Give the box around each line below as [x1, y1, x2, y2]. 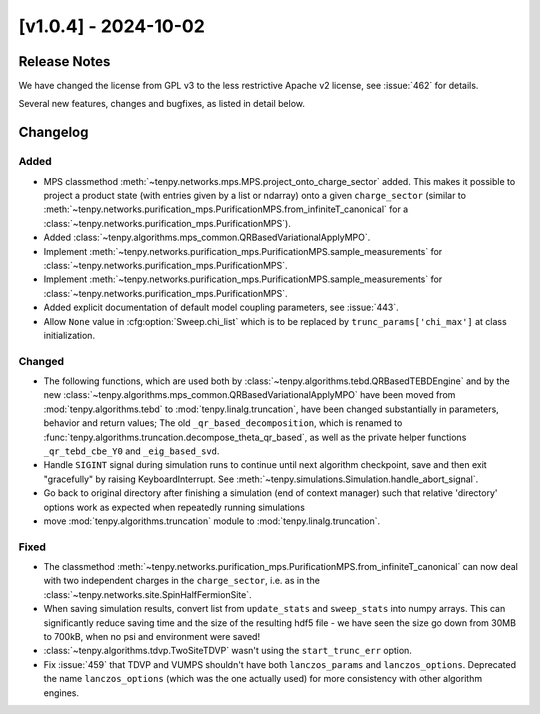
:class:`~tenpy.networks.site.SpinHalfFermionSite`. [43, 588, 252, 600]
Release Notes [18, 53, 111, 70]
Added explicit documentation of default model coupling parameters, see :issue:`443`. [43, 301, 399, 314]
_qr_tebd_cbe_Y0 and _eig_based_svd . [43, 445, 220, 457]
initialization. [43, 329, 95, 341]
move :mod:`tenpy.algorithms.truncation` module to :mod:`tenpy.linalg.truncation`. [43, 515, 380, 527]
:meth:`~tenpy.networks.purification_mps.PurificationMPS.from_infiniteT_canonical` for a [43, 203, 409, 215]
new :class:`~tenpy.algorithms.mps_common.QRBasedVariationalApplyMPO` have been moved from [43, 389, 456, 401]
